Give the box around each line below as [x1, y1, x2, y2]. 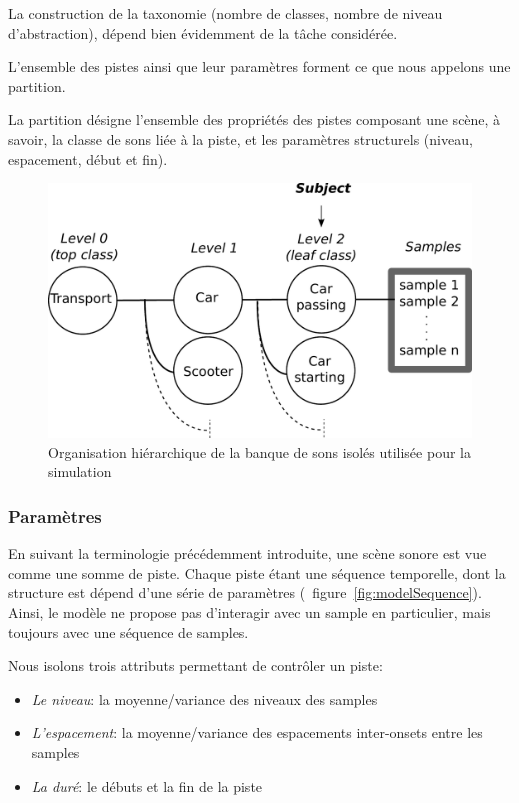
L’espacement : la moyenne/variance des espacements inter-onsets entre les [31, 722, 483, 743]
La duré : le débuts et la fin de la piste [31, 775, 263, 796]
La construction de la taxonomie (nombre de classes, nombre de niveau [8, 3, 443, 23]
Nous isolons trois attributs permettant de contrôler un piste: [8, 655, 383, 676]
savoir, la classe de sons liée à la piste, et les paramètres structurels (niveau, [8, 128, 473, 149]
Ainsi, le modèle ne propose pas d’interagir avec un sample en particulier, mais [8, 602, 491, 622]
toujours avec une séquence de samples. [8, 621, 249, 642]
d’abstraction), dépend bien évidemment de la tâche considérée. [8, 22, 398, 43]
